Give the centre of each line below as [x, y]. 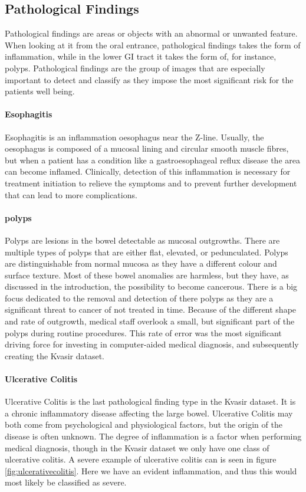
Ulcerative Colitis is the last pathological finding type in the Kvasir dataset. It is [150, 401]
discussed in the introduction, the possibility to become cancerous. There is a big [151, 286]
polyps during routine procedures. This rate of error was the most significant [143, 332]
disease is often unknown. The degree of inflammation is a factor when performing [153, 436]
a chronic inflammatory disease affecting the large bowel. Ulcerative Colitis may [149, 413]
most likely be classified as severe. [66, 482]
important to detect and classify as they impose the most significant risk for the [149, 79]
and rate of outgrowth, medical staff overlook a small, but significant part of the [150, 321]
